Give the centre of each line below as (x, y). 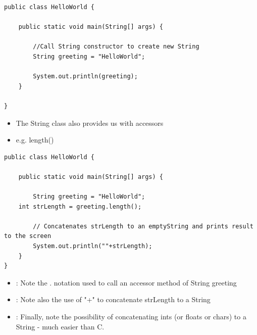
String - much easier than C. (60, 326)
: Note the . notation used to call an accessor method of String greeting (126, 282)
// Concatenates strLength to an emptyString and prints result (143, 226)
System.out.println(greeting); (85, 77)
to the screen (28, 236)
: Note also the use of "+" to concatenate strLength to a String (113, 299)
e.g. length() (35, 140)
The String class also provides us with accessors (90, 123)
